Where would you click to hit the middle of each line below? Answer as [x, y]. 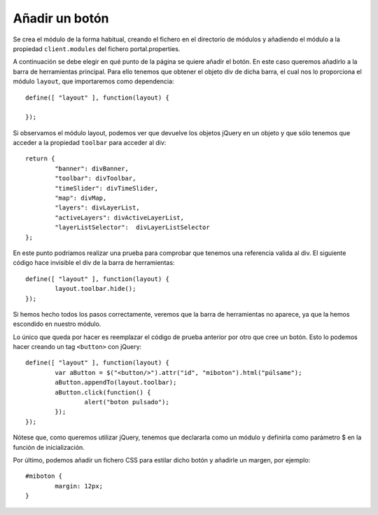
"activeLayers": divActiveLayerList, [120, 218]
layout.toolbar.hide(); [96, 289]
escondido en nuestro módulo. [57, 324]
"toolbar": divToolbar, [96, 178]
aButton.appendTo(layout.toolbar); [116, 383]
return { [40, 159]
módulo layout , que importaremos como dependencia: [93, 81]
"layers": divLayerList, [97, 208]
